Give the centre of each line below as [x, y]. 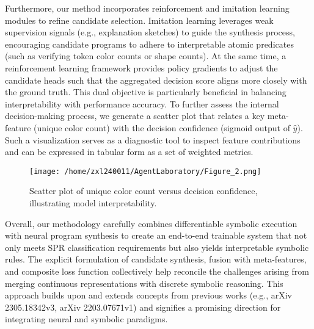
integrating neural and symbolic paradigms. [86, 319]
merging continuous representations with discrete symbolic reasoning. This [144, 283]
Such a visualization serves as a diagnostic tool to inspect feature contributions [153, 139]
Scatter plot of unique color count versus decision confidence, [144, 191]
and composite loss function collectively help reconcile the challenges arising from [157, 271]
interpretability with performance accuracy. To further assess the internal [142, 103]
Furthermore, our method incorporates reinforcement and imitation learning [147, 8]
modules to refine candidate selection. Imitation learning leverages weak [139, 20]
